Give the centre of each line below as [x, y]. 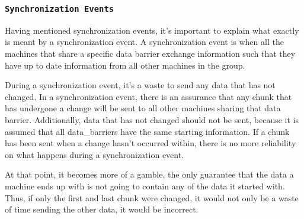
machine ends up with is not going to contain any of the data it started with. [145, 186]
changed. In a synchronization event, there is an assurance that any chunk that [148, 96]
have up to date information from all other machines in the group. [125, 65]
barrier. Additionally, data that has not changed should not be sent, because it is [152, 119]
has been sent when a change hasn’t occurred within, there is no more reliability [151, 143]
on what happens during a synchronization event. [95, 154]
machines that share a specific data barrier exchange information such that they [150, 53]
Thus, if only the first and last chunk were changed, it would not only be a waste [152, 197]
